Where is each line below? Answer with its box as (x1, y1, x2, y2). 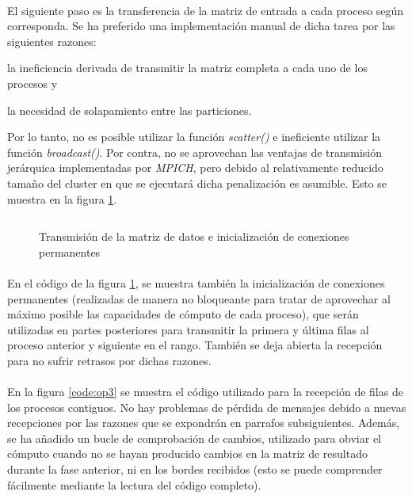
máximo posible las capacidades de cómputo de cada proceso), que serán (7, 306, 359, 322)
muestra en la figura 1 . (7, 190, 117, 207)
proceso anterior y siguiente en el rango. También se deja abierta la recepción (7, 337, 383, 353)
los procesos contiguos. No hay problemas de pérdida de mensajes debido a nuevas (7, 398, 406, 415)
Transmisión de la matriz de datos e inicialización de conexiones (39, 228, 349, 245)
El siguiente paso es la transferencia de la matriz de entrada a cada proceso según (7, 2, 404, 18)
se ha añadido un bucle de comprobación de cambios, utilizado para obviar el (7, 429, 382, 446)
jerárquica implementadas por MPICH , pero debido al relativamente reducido (7, 159, 383, 176)
